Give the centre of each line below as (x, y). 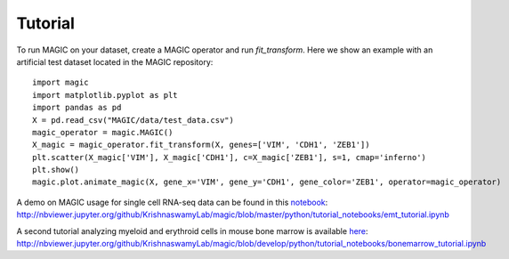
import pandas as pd (77, 108)
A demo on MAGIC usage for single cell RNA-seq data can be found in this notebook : (172, 202)
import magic (61, 83)
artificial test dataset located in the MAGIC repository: (115, 61)
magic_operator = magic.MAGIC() (103, 132)
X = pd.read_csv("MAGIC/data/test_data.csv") (133, 120)
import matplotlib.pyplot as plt (105, 95)
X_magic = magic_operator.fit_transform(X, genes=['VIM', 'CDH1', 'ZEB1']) (201, 145)
